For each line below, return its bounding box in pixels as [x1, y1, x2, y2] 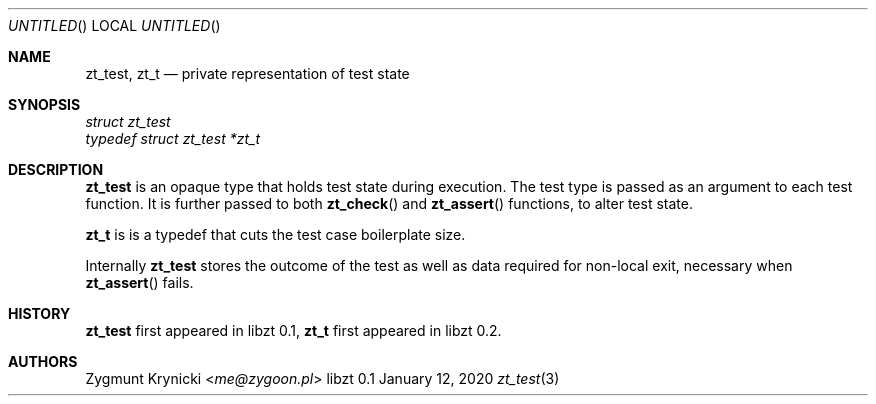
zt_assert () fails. [85, 274, 194, 291]
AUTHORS [8, 353, 78, 370]
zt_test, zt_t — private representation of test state [85, 65, 410, 82]
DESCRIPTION [8, 161, 104, 178]
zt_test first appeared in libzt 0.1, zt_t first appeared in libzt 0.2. [85, 322, 502, 339]
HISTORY [8, 305, 71, 322]
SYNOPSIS [8, 96, 81, 113]
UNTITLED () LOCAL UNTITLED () [8, 17, 221, 34]
